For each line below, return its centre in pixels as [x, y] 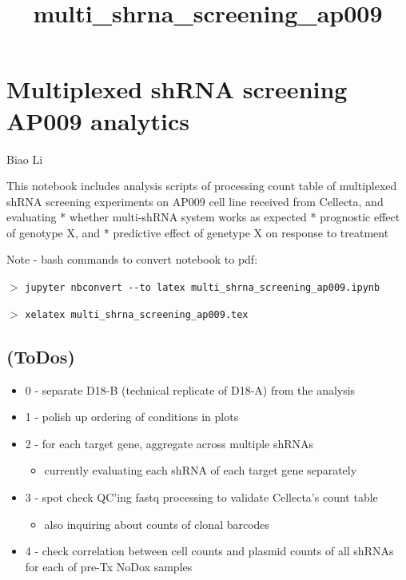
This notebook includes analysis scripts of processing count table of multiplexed [202, 186]
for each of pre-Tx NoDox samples [109, 566]
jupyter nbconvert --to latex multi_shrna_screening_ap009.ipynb [203, 288]
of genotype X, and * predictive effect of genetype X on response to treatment [198, 232]
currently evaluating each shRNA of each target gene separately [201, 470]
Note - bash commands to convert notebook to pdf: [132, 259]
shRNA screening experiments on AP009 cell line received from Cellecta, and [195, 201]
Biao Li [25, 159]
